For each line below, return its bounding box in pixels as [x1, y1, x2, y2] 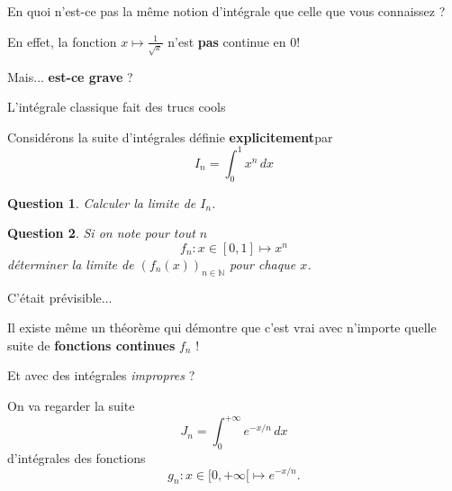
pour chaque [229, 254, 296, 273]
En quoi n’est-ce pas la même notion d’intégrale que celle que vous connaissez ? [7, 2, 446, 20]
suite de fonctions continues [7, 335, 176, 354]
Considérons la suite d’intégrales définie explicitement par [7, 127, 333, 146]
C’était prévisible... [7, 287, 113, 306]
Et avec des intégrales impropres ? [7, 366, 195, 385]
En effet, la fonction [7, 32, 117, 50]
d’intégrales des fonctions [7, 448, 146, 467]
